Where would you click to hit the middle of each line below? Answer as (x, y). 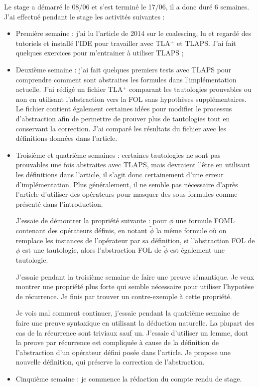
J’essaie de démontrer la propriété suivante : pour (91, 220)
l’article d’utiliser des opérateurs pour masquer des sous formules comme (127, 194)
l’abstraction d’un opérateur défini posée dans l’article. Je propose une (123, 352)
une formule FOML (205, 220)
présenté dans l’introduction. (59, 203)
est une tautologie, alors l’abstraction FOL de (92, 250)
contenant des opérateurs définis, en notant (81, 230)
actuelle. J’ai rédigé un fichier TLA (69, 89)
